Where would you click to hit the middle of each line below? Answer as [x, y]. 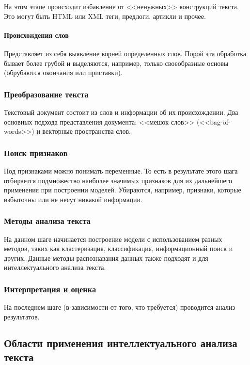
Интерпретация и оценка [50, 289]
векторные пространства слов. [87, 131]
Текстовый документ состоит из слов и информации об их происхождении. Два [121, 112]
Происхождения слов [36, 35]
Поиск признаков [36, 152]
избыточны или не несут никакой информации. [73, 199]
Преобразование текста [46, 94]
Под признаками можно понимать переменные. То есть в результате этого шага [121, 170]
